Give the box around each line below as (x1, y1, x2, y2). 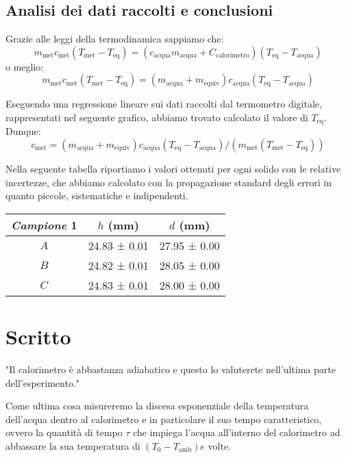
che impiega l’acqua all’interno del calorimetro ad (133, 425, 341, 440)
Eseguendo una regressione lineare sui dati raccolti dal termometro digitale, (5, 97, 322, 111)
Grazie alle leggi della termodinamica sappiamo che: (5, 31, 224, 46)
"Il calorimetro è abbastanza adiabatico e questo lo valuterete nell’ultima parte (5, 361, 336, 376)
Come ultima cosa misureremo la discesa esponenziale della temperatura (5, 398, 309, 413)
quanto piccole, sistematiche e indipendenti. (5, 188, 188, 203)
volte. (208, 438, 231, 453)
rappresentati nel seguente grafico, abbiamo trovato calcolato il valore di (5, 110, 308, 124)
